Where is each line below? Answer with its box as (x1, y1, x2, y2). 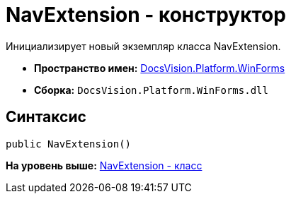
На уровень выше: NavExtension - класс (6, 159, 202, 171)
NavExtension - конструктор (6, 3, 286, 27)
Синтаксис (6, 108, 86, 126)
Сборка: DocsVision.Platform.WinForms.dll (34, 83, 268, 96)
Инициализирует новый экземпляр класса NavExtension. (6, 40, 281, 52)
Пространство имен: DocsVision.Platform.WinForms (34, 61, 285, 74)
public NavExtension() (6, 138, 132, 150)
